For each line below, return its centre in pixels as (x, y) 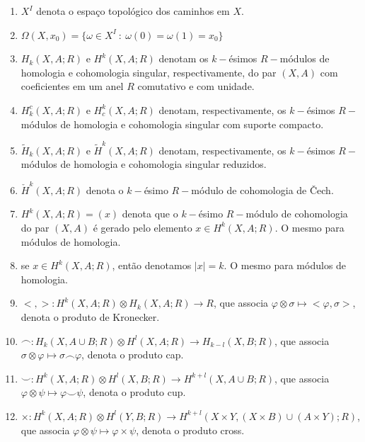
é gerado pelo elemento (143, 227)
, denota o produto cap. (133, 355)
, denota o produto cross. (190, 430)
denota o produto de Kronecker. (90, 316)
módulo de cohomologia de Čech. (262, 189)
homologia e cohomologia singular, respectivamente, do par (149, 72)
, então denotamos (152, 265)
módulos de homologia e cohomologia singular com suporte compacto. (172, 124)
